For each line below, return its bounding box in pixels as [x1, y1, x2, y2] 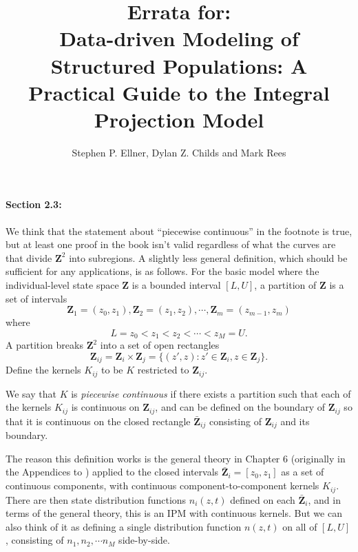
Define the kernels [6, 362, 81, 377]
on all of [282, 519, 317, 533]
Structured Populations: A [50, 51, 308, 79]
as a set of [281, 464, 324, 479]
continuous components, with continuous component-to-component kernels [6, 478, 319, 493]
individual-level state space [6, 278, 119, 292]
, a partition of [254, 278, 317, 292]
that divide [6, 250, 52, 265]
